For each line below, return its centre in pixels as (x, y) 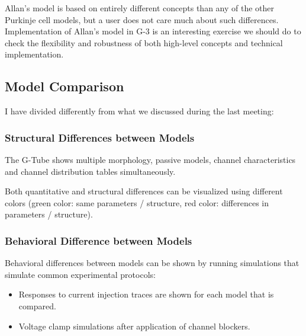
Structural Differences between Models (100, 137)
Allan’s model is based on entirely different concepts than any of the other (140, 8)
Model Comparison (65, 86)
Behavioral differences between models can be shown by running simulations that (152, 263)
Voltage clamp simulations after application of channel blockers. (134, 326)
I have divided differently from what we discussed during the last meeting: (139, 111)
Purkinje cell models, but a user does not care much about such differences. (142, 19)
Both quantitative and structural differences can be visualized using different (144, 191)
